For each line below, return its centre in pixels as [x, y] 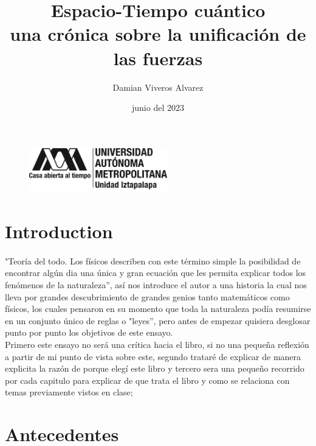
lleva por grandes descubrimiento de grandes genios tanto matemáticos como [147, 296]
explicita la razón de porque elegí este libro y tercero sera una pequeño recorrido [155, 368]
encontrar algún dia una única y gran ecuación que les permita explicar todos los [156, 273]
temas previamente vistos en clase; [69, 392]
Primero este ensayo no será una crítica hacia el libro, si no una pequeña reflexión [157, 344]
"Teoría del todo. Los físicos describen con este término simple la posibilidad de [153, 260]
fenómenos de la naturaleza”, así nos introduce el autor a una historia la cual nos [156, 284]
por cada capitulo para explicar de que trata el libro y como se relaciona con [147, 380]
